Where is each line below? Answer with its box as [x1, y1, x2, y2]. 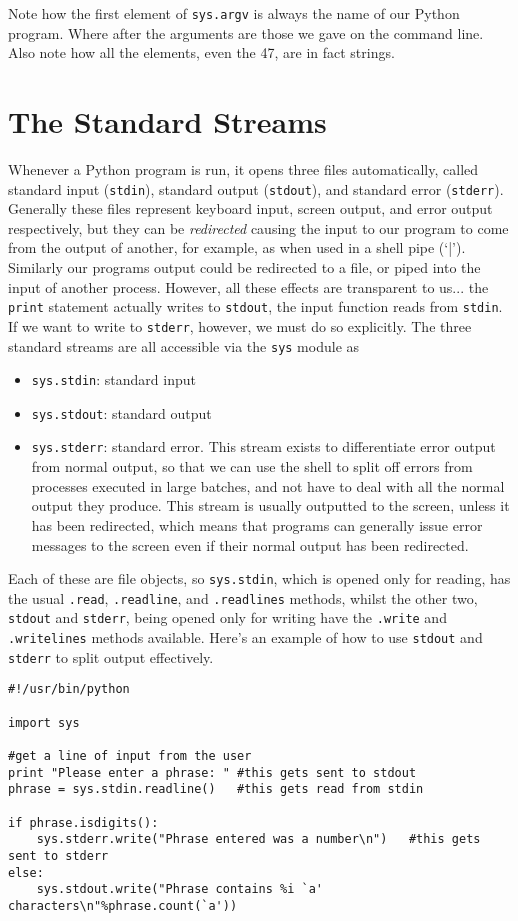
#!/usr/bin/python [8, 682, 130, 697]
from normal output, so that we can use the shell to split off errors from [31, 456, 473, 477]
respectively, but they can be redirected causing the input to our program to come [8, 217, 509, 238]
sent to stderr [8, 848, 109, 863]
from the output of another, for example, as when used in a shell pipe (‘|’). [8, 237, 466, 258]
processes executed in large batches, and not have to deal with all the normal [31, 475, 505, 496]
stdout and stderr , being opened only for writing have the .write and [8, 607, 447, 628]
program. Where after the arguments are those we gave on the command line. [8, 22, 484, 43]
